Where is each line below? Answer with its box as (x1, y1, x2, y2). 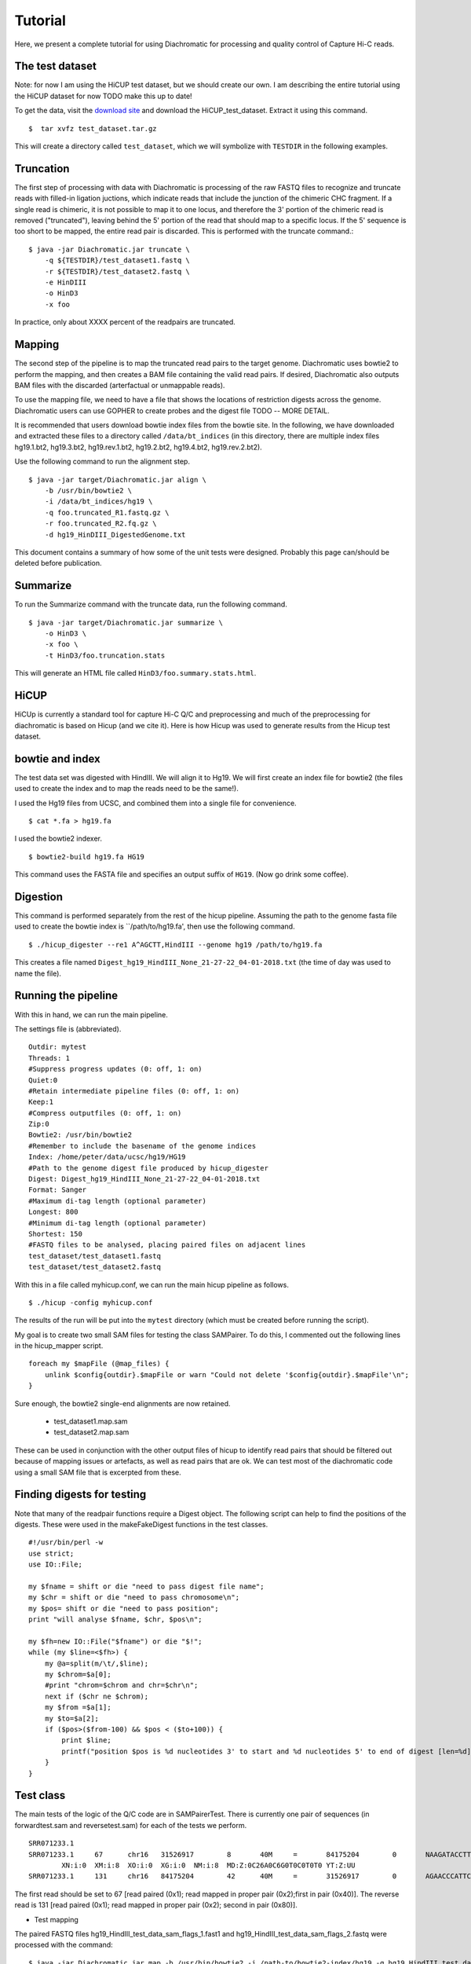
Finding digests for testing (14, 1488, 147, 1501)
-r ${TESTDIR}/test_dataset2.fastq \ (44, 267, 190, 276)
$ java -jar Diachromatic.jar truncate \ (28, 244, 190, 254)
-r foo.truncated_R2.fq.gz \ (44, 519, 157, 528)
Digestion (14, 890, 63, 903)
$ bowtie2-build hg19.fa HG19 (28, 852, 145, 861)
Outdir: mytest (28, 1042, 87, 1052)
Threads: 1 (28, 1053, 71, 1062)
